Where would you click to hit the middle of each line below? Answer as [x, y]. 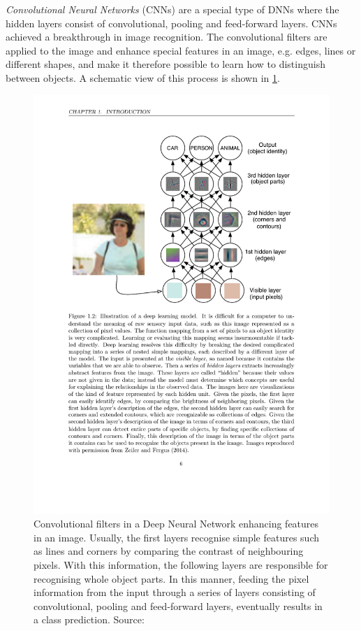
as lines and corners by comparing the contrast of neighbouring [169, 551]
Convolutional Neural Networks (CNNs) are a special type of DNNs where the [172, 9]
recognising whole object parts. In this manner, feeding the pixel [171, 578]
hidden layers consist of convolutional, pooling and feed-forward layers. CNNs [171, 23]
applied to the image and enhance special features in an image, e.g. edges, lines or [181, 50]
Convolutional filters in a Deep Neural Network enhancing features [176, 524]
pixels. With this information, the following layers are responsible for [181, 565]
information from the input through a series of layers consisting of [175, 592]
